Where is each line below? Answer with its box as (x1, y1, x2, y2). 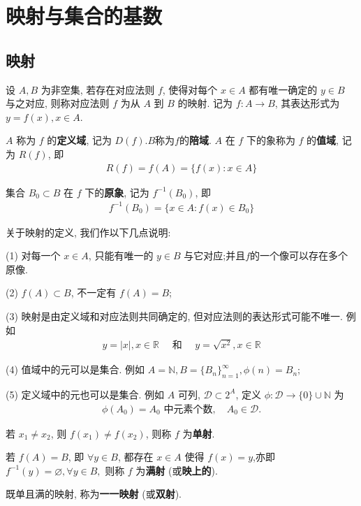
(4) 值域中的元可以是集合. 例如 (6, 362, 145, 377)
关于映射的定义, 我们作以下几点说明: (6, 224, 171, 239)
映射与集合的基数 (6, 1, 163, 30)
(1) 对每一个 (6, 248, 61, 263)
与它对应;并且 (184, 248, 246, 263)
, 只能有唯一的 (88, 248, 154, 263)
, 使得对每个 (162, 82, 218, 96)
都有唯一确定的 (249, 82, 318, 96)
